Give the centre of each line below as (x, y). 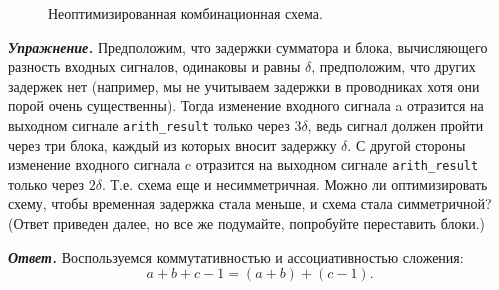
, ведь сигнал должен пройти (395, 124)
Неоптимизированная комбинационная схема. (185, 13)
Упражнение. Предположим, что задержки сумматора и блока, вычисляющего (248, 46)
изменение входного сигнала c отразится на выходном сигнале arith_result (243, 164)
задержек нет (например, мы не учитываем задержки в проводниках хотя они (244, 85)
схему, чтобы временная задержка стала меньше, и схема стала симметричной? (250, 203)
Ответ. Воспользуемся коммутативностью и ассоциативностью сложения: (236, 256)
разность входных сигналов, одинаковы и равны (154, 66)
